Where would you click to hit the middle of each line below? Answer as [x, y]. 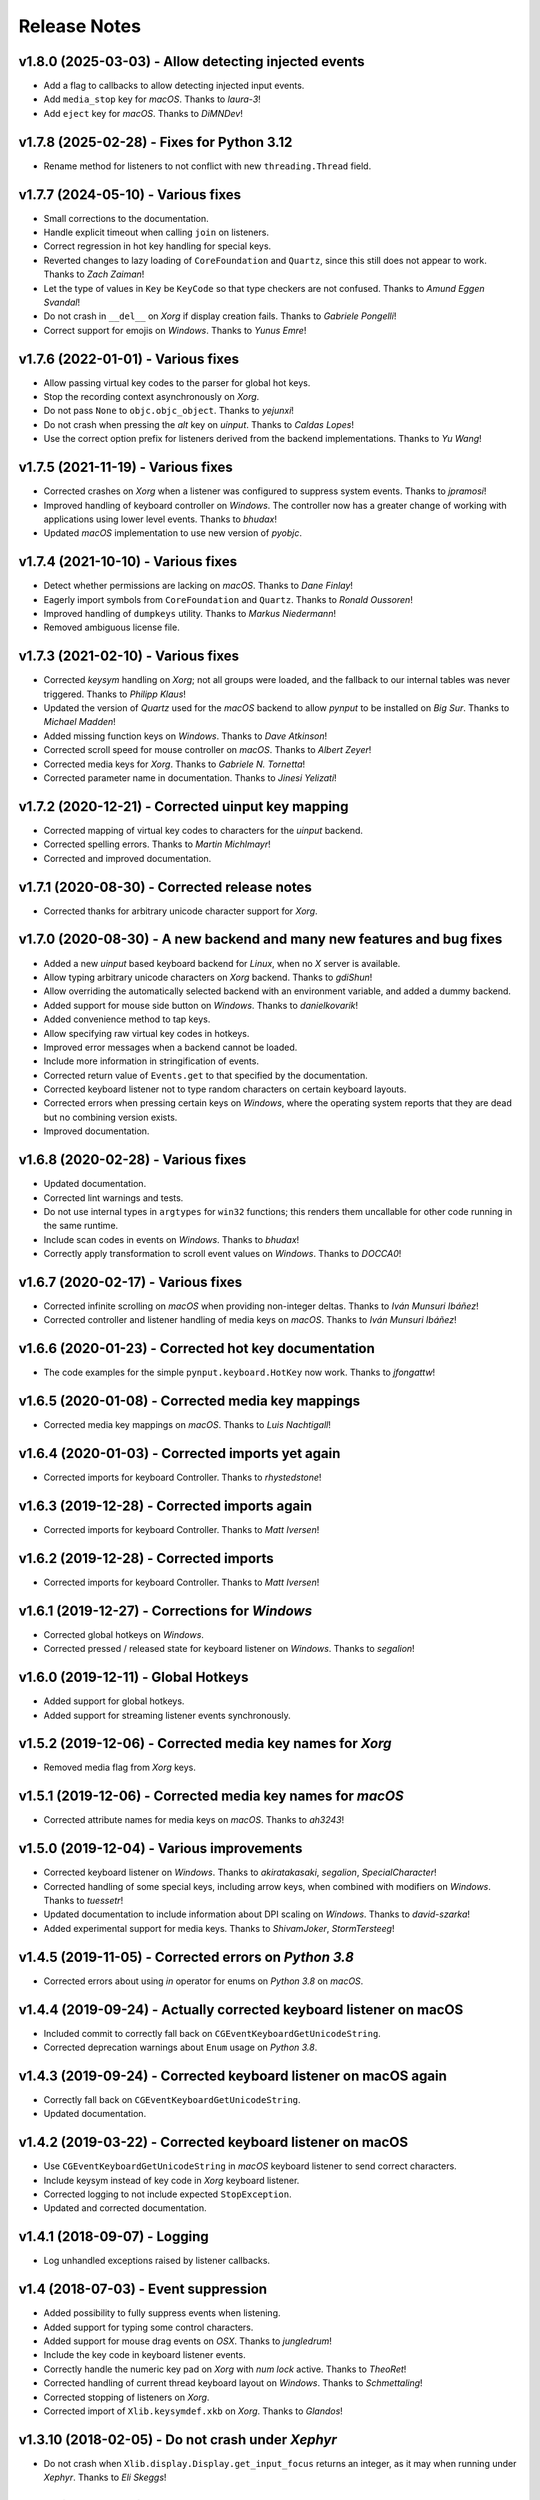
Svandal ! [62, 302]
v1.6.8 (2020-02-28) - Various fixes [132, 1160]
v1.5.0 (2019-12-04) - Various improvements [160, 1848]
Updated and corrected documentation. [125, 2208]
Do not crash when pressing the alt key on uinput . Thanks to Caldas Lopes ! [199, 424]
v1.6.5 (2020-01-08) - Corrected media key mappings [189, 1401]
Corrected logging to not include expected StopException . [167, 2194]
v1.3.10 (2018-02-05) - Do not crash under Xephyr [177, 2439]
